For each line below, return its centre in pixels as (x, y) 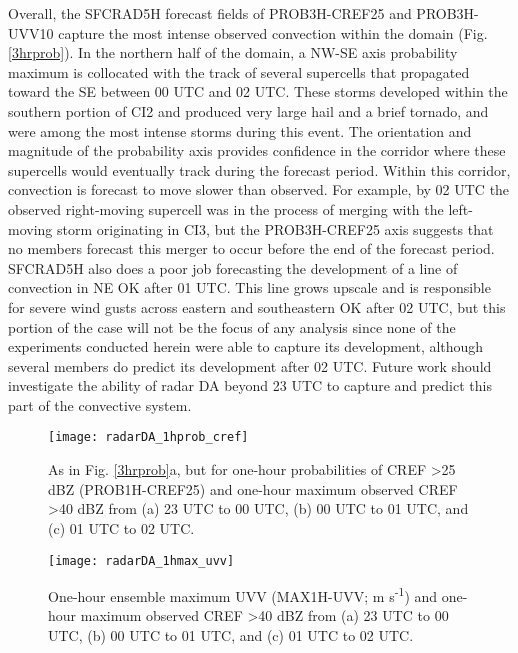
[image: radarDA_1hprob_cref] (148, 437)
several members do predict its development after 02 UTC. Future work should (250, 365)
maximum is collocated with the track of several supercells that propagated (239, 71)
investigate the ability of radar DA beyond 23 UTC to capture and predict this (250, 385)
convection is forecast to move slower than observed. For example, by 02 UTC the (259, 189)
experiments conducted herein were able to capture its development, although (246, 346)
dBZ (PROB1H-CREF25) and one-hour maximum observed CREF (253, 488)
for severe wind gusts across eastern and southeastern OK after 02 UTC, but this (257, 306)
